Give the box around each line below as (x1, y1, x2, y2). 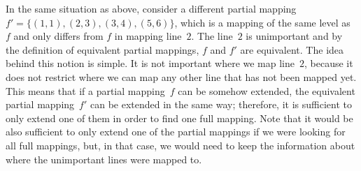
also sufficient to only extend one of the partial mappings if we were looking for (6, 124, 346, 139)
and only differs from (13, 29, 104, 43)
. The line (191, 29, 233, 43)
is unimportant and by (246, 29, 343, 43)
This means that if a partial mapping (6, 83, 165, 98)
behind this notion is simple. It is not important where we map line (6, 56, 295, 70)
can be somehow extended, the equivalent (178, 83, 355, 98)
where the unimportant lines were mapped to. (6, 151, 202, 166)
